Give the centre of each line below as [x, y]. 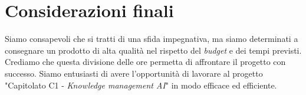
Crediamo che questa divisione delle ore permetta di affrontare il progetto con [145, 62]
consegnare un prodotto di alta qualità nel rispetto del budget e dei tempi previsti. [153, 50]
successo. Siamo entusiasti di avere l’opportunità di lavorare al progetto [134, 73]
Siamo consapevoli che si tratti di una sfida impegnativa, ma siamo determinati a [152, 39]
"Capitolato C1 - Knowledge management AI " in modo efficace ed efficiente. [141, 85]
